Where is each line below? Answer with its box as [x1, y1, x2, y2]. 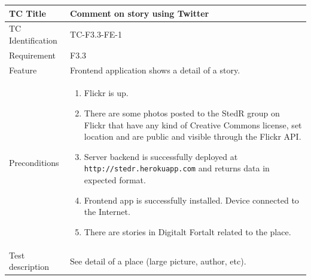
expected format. [84, 174, 146, 186]
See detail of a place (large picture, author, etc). [70, 254, 246, 267]
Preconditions [9, 156, 59, 168]
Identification [9, 33, 57, 46]
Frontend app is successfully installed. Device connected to [84, 193, 299, 206]
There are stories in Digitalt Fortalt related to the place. [84, 225, 291, 238]
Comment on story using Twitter [70, 7, 209, 19]
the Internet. [84, 205, 130, 218]
